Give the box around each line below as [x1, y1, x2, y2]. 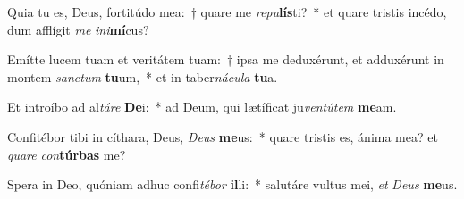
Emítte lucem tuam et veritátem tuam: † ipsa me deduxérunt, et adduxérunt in [7, 50, 444, 69]
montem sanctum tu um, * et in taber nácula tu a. [7, 67, 278, 86]
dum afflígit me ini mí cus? [7, 20, 149, 38]
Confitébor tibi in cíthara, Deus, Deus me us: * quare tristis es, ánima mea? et [7, 127, 438, 145]
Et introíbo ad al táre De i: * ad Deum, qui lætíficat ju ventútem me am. [7, 97, 397, 116]
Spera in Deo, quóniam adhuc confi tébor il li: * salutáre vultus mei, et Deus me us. [7, 175, 458, 194]
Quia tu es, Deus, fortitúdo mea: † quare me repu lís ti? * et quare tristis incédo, [7, 3, 447, 21]
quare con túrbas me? [7, 145, 126, 163]
